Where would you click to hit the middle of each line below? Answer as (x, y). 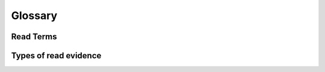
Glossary (34, 15)
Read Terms (34, 37)
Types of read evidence (56, 56)
